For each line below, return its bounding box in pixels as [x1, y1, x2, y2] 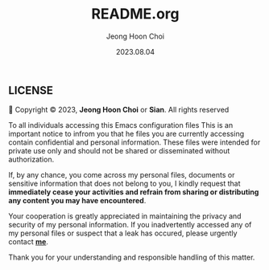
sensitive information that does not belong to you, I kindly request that [8, 178, 241, 189]
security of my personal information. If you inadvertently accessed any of [8, 220, 252, 230]
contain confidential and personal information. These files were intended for [8, 137, 261, 147]
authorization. [8, 154, 55, 165]
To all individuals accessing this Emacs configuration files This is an [8, 121, 234, 130]
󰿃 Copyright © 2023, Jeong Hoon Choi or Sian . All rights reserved [8, 105, 230, 115]
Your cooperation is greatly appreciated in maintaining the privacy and [8, 211, 242, 221]
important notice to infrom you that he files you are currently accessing [8, 129, 245, 139]
